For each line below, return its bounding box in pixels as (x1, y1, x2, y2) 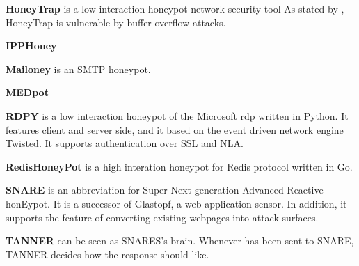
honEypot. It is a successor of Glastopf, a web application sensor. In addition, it (6, 196, 347, 210)
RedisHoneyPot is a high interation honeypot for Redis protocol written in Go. (6, 159, 353, 173)
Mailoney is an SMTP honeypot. (6, 61, 151, 76)
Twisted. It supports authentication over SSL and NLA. (6, 136, 244, 150)
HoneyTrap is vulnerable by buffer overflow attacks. (6, 15, 226, 29)
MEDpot (6, 85, 49, 100)
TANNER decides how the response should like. (6, 247, 209, 261)
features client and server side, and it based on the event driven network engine (6, 122, 344, 136)
